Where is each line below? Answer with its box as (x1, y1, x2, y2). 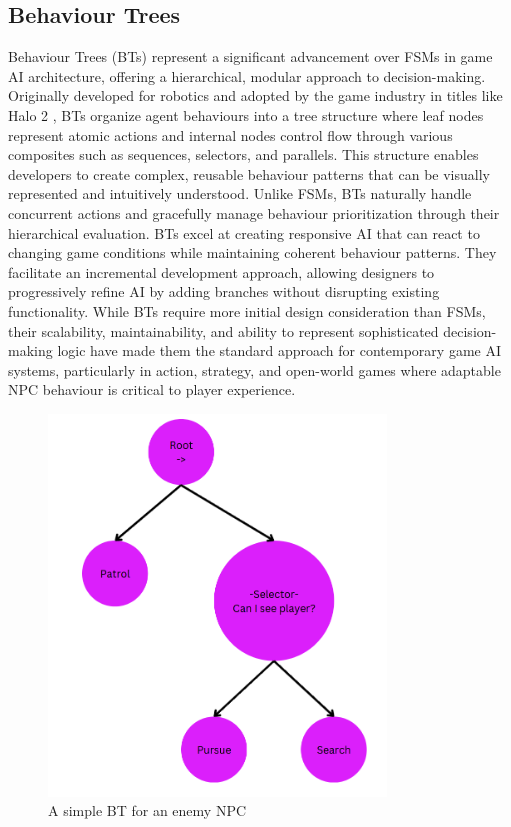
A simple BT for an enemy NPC (48, 800, 247, 821)
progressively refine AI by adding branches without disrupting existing (8, 281, 440, 302)
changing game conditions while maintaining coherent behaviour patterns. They (8, 242, 497, 263)
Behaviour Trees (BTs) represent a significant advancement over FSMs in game (8, 46, 493, 67)
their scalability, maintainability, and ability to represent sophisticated (8, 320, 439, 341)
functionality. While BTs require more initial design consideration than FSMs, (8, 300, 486, 321)
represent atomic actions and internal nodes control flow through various (8, 124, 453, 145)
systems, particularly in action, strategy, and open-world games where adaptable (8, 359, 501, 380)
